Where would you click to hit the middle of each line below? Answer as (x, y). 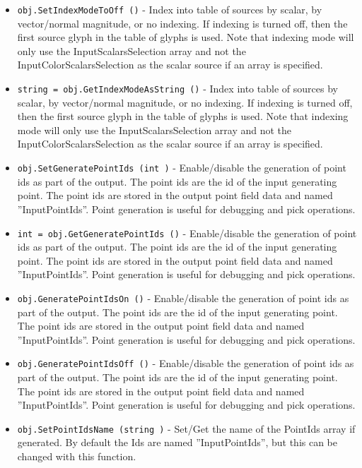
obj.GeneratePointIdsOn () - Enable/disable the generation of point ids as (183, 298)
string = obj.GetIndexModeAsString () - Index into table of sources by (177, 89)
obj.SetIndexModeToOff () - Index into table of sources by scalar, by (170, 9)
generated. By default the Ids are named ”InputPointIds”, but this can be (177, 442)
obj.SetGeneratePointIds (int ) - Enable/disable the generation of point (182, 168)
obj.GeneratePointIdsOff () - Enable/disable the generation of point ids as (186, 363)
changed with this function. (77, 456)
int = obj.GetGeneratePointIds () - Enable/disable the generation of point (187, 233)
